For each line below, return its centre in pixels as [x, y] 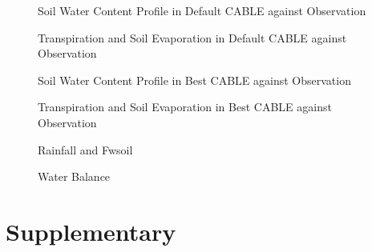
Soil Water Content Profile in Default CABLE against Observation [202, 10]
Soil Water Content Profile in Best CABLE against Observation [194, 80]
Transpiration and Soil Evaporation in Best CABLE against [185, 107]
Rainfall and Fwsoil [85, 149]
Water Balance [74, 176]
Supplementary [91, 231]
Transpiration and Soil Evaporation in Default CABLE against [192, 37]
